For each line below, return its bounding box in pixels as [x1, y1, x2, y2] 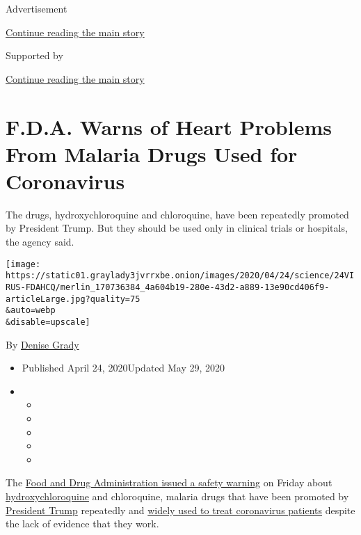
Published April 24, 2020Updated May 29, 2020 [22, 360, 225, 375]
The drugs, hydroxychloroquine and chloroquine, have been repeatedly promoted [6, 207, 349, 221]
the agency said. [6, 234, 74, 249]
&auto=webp [6, 305, 56, 316]
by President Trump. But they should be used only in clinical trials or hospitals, [6, 221, 348, 235]
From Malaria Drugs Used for [6, 139, 298, 168]
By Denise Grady [6, 337, 79, 351]
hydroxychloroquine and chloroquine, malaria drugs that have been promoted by [6, 488, 349, 503]
